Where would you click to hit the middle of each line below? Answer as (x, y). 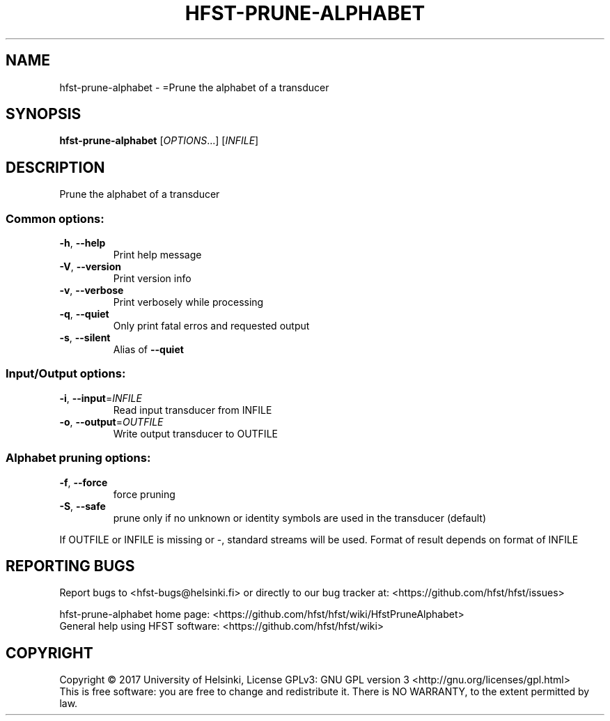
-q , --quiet (84, 314)
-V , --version (90, 267)
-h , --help (83, 243)
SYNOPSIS (44, 114)
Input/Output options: (66, 374)
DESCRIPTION (55, 167)
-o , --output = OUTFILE (111, 421)
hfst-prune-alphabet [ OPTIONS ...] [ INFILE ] (159, 141)
